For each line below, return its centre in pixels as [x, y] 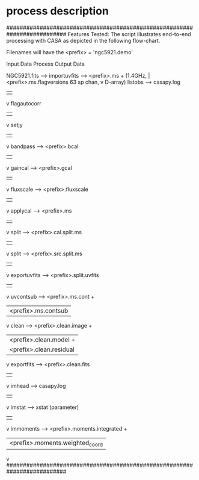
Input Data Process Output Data [46, 64]
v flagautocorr [24, 103]
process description [58, 11]
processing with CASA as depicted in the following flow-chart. [83, 40]
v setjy [14, 125]
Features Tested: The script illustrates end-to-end [129, 34]
